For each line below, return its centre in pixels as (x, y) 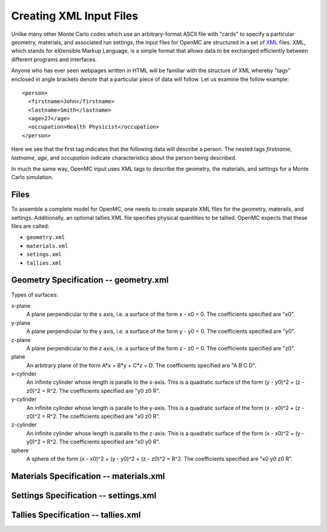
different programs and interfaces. (54, 59)
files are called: (30, 226)
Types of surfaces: (35, 295)
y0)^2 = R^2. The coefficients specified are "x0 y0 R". (93, 442)
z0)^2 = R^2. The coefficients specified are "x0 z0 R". (93, 417)
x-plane (21, 305)
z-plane (21, 339)
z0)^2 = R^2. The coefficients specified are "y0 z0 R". (93, 390)
